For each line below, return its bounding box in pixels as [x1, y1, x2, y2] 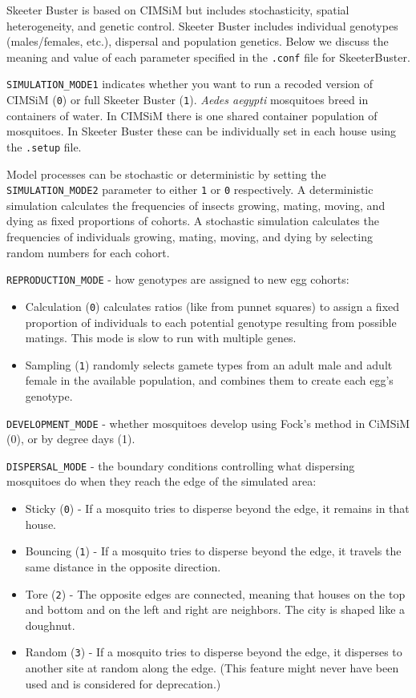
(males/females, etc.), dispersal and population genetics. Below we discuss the [6, 33, 389, 50]
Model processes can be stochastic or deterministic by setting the [6, 165, 326, 182]
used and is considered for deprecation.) [25, 675, 221, 692]
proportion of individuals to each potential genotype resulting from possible [25, 313, 397, 330]
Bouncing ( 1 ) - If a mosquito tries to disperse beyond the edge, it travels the [25, 543, 402, 559]
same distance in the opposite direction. [25, 558, 221, 575]
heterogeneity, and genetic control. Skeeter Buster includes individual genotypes [6, 17, 398, 34]
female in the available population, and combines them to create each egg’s [25, 372, 394, 389]
